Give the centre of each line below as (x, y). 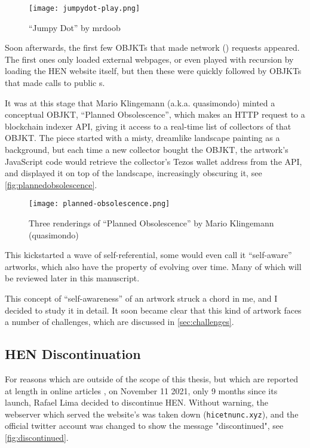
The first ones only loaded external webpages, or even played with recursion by (149, 59)
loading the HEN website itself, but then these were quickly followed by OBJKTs (153, 71)
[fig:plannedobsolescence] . (51, 184)
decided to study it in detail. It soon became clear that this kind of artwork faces (153, 310)
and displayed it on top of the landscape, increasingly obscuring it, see (133, 173)
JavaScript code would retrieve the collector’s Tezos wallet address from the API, (154, 161)
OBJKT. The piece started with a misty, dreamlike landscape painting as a (142, 138)
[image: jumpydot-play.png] (85, 8)
